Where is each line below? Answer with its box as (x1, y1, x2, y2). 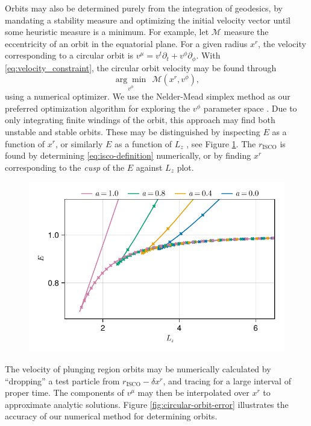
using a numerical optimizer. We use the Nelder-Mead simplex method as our (5, 90, 291, 103)
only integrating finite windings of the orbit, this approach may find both (5, 113, 275, 126)
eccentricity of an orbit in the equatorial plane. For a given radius (5, 37, 248, 49)
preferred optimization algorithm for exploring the (5, 101, 190, 114)
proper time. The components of (5, 386, 124, 399)
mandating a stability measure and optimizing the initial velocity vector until (5, 13, 291, 26)
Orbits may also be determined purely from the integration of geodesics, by (5, 2, 283, 14)
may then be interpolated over (137, 386, 250, 399)
